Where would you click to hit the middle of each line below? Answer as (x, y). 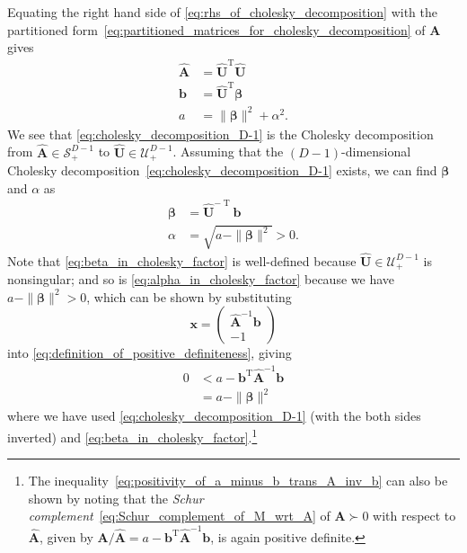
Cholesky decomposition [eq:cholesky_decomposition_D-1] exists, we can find (222, 170)
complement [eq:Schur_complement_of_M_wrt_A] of (179, 516)
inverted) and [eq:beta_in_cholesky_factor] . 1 (132, 435)
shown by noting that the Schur (116, 498)
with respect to (414, 516)
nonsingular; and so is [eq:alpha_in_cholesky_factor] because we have (201, 279)
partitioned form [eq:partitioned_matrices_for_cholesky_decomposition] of (216, 29)
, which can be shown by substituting (189, 296)
